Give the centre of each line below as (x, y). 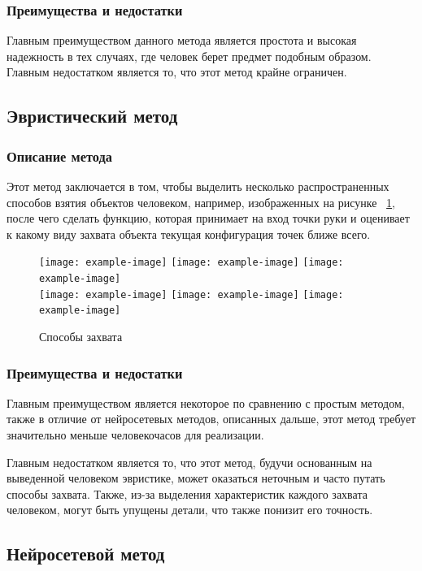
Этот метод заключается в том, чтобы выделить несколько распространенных (198, 186)
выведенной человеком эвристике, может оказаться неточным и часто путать (196, 478)
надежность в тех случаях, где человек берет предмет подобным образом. (189, 56)
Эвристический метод (92, 116)
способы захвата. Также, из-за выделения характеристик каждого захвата (187, 493)
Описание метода (59, 156)
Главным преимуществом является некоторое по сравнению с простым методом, (206, 402)
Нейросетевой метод (86, 554)
